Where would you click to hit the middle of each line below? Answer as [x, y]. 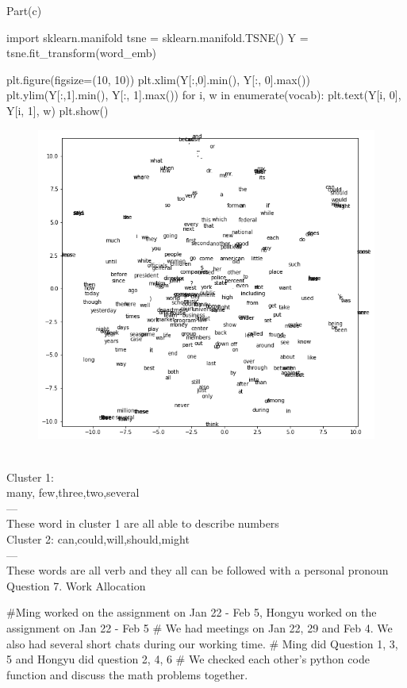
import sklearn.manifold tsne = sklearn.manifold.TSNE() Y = [157, 37]
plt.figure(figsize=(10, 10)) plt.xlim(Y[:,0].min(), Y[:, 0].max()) [158, 79]
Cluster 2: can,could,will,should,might [98, 539]
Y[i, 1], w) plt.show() [58, 110]
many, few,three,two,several [73, 492]
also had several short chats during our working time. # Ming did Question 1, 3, [202, 643]
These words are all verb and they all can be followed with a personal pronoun [198, 570]
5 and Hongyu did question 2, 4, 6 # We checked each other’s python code [188, 659]
